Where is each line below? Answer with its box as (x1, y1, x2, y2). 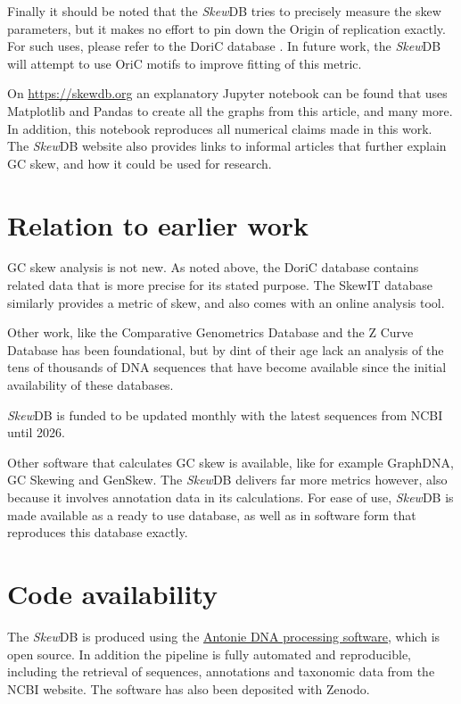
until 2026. (7, 423, 65, 442)
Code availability (7, 575, 218, 611)
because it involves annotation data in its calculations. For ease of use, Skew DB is (7, 488, 454, 506)
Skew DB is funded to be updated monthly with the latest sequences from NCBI (7, 405, 443, 424)
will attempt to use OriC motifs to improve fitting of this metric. (7, 54, 362, 72)
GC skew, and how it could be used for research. (7, 153, 272, 172)
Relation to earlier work (7, 206, 309, 243)
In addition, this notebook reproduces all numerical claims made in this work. (7, 119, 432, 137)
